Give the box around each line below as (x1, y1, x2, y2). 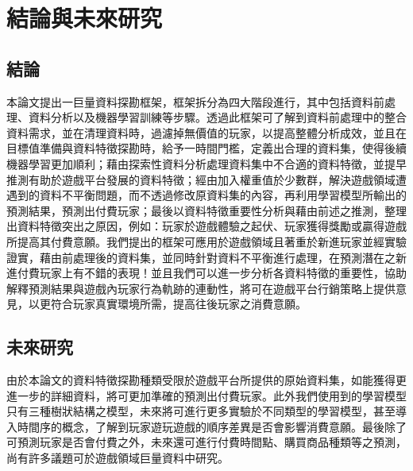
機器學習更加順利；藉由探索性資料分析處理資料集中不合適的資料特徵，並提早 (6, 155, 407, 172)
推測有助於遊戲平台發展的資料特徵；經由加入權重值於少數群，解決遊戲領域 (6, 171, 396, 187)
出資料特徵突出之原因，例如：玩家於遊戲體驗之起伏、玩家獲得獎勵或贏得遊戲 (6, 218, 407, 234)
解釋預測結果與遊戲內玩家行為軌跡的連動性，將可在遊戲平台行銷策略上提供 (6, 280, 396, 296)
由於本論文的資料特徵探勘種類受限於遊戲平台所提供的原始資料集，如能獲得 (6, 372, 396, 388)
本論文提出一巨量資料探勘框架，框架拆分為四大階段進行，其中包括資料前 (6, 93, 384, 110)
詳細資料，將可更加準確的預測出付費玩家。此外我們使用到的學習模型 (50, 387, 407, 403)
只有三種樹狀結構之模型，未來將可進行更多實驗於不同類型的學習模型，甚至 (6, 403, 396, 419)
